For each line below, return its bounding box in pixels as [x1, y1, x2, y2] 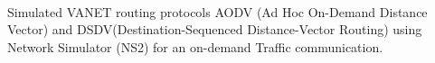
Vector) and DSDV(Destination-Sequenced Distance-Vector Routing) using [7, 20, 422, 39]
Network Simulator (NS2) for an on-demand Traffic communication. [7, 37, 383, 56]
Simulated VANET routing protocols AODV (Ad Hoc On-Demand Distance [7, 2, 428, 21]
